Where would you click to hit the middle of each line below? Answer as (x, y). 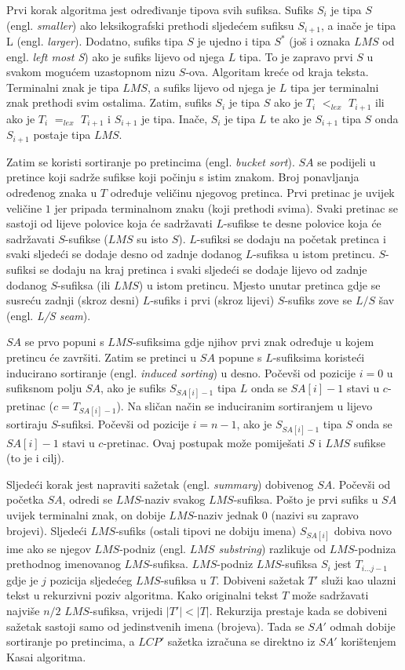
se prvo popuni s (64, 342)
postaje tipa (62, 135)
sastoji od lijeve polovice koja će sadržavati (109, 223)
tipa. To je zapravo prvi (296, 56)
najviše (23, 611)
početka (25, 499)
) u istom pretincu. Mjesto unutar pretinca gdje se (259, 284)
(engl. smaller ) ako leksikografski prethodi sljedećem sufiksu (150, 25)
